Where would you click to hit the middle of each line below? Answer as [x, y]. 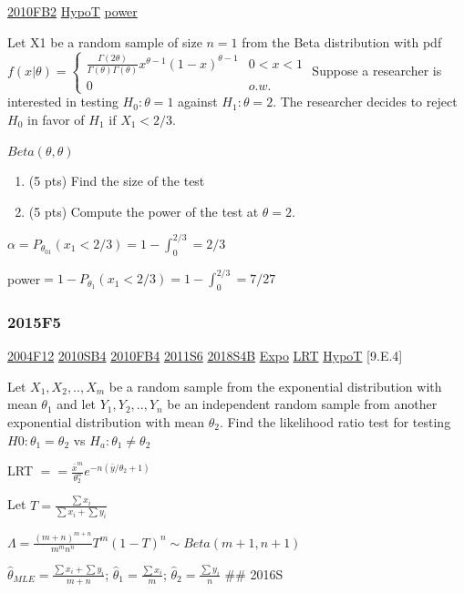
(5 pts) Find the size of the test [117, 181]
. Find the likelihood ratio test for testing [335, 421]
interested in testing [63, 102]
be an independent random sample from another [302, 404]
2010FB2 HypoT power [72, 11]
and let [77, 404]
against [198, 102]
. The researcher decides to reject [365, 102]
